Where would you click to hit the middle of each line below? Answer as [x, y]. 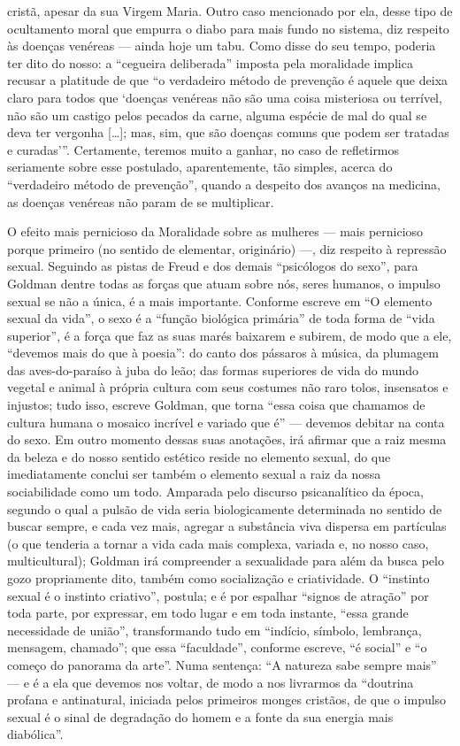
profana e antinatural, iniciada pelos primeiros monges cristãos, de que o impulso [227, 700]
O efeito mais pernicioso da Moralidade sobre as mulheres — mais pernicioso [215, 231]
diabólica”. [35, 734]
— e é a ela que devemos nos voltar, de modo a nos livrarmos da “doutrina [211, 682]
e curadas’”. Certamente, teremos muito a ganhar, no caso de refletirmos [203, 149]
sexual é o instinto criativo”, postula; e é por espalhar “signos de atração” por [218, 595]
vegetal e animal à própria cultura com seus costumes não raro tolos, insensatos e [228, 387]
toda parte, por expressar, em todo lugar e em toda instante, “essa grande [208, 613]
